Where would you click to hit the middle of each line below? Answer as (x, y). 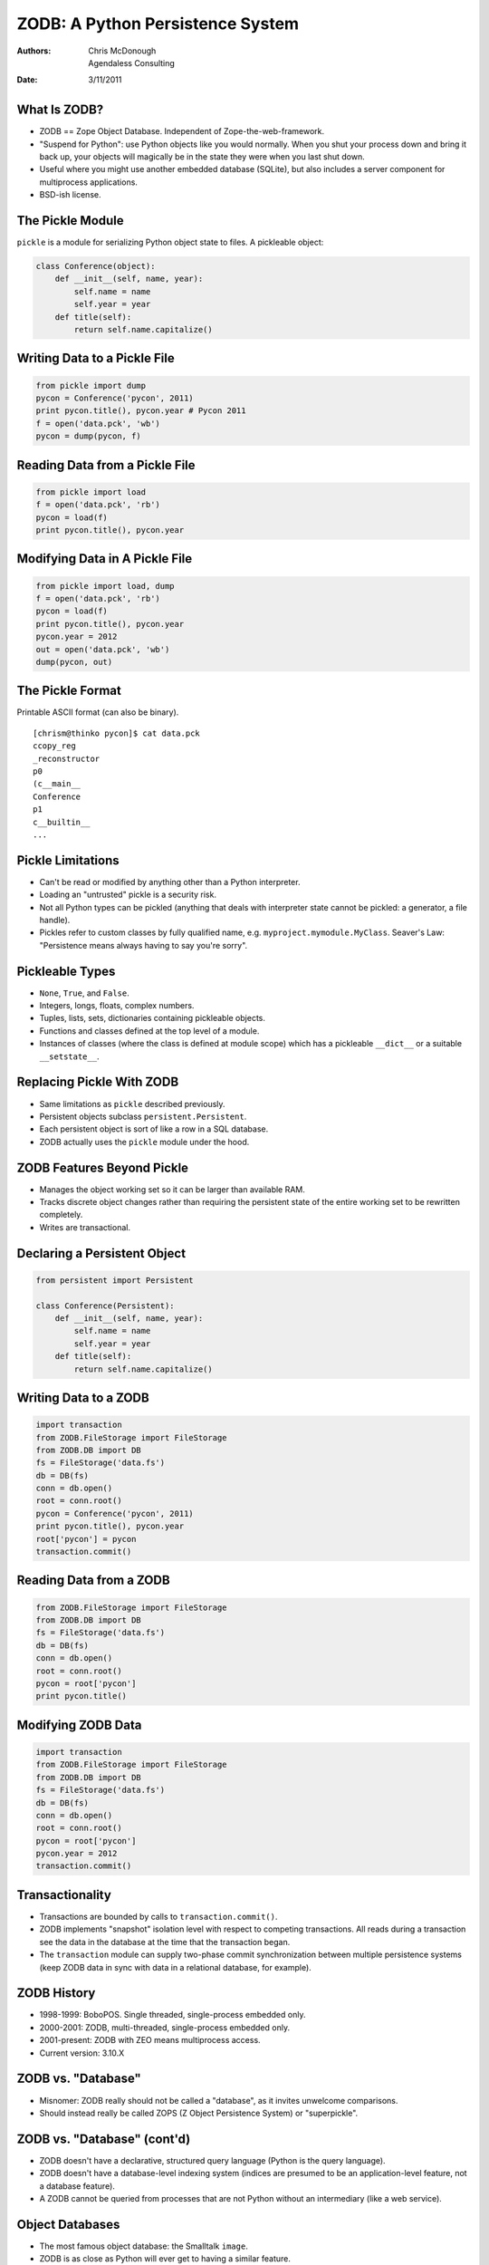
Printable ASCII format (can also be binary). (98, 712)
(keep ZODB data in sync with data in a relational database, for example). (175, 1967)
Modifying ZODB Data (79, 1725)
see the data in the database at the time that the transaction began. (165, 1942)
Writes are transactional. (85, 1227)
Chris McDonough (122, 51)
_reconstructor (67, 758)
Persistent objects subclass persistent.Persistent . (143, 1116)
